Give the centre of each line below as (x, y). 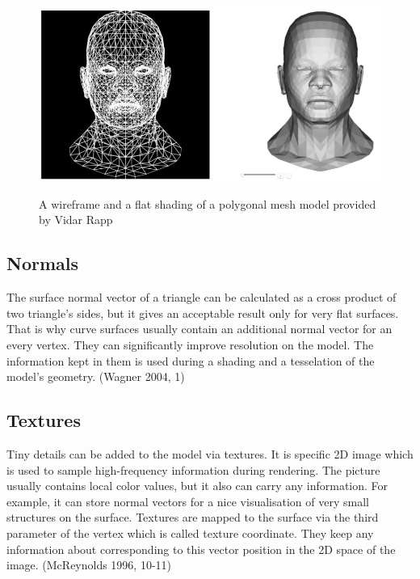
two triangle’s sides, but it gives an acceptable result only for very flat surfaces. (203, 313)
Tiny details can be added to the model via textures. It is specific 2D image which (210, 453)
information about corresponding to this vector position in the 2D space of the (201, 549)
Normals (43, 263)
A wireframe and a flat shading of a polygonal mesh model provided (208, 203)
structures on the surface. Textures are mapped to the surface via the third (193, 517)
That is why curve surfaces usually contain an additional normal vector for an (199, 329)
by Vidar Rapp (76, 220)
